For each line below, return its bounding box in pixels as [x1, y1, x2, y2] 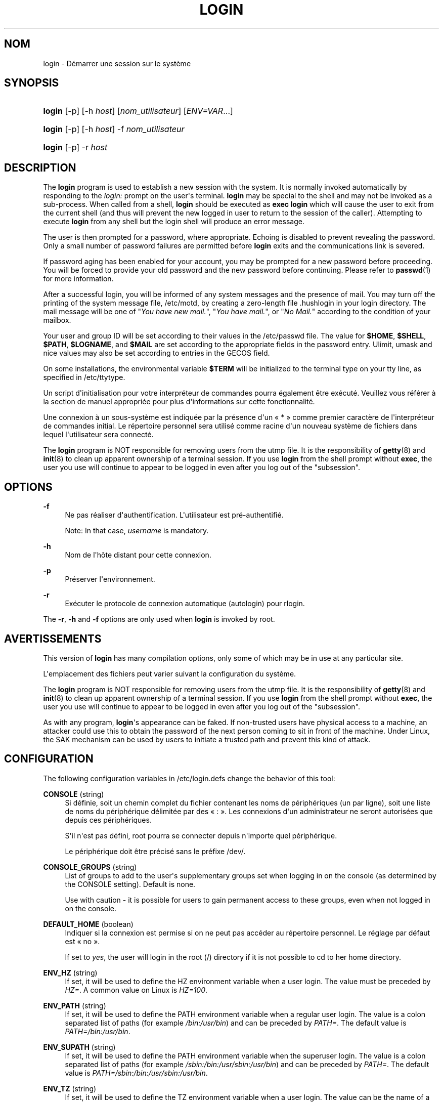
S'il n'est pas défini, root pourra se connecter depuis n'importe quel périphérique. [65, 831, 337, 840]
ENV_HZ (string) [43, 968, 98, 977]
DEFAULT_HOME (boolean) [43, 919, 134, 928]
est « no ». [65, 937, 100, 946]
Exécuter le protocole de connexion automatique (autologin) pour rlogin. [65, 599, 305, 608]
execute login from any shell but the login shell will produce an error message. [43, 217, 304, 226]
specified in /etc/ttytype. [43, 373, 125, 382]
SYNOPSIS [4, 76, 59, 90]
